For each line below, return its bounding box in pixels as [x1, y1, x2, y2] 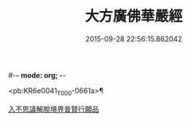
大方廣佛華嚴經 [84, 7, 183, 25]
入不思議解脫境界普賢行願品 [8, 104, 99, 114]
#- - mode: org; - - [8, 70, 66, 80]
